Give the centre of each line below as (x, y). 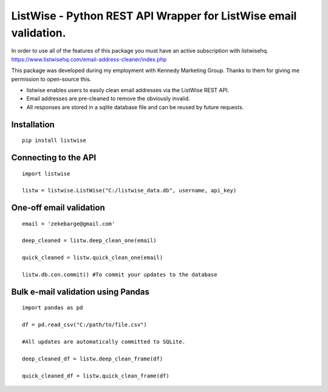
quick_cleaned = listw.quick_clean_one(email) (93, 258)
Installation (33, 124)
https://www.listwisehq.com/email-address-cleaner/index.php (89, 59)
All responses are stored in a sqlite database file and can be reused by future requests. (135, 107)
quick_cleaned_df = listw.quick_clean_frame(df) (96, 376)
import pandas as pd (53, 308)
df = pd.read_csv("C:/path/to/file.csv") (84, 325)
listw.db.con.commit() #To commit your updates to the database (120, 275)
